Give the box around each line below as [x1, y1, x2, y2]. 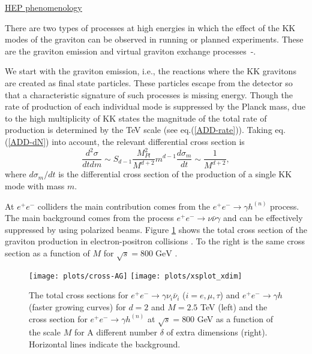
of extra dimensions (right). [166, 326, 268, 338]
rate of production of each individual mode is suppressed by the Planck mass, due [5, 100, 305, 113]
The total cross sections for [29, 289, 128, 301]
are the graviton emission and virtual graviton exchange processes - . [5, 44, 256, 57]
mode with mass [5, 180, 65, 192]
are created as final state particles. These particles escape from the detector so [5, 76, 293, 89]
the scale [29, 326, 61, 338]
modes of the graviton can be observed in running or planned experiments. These [5, 33, 304, 46]
